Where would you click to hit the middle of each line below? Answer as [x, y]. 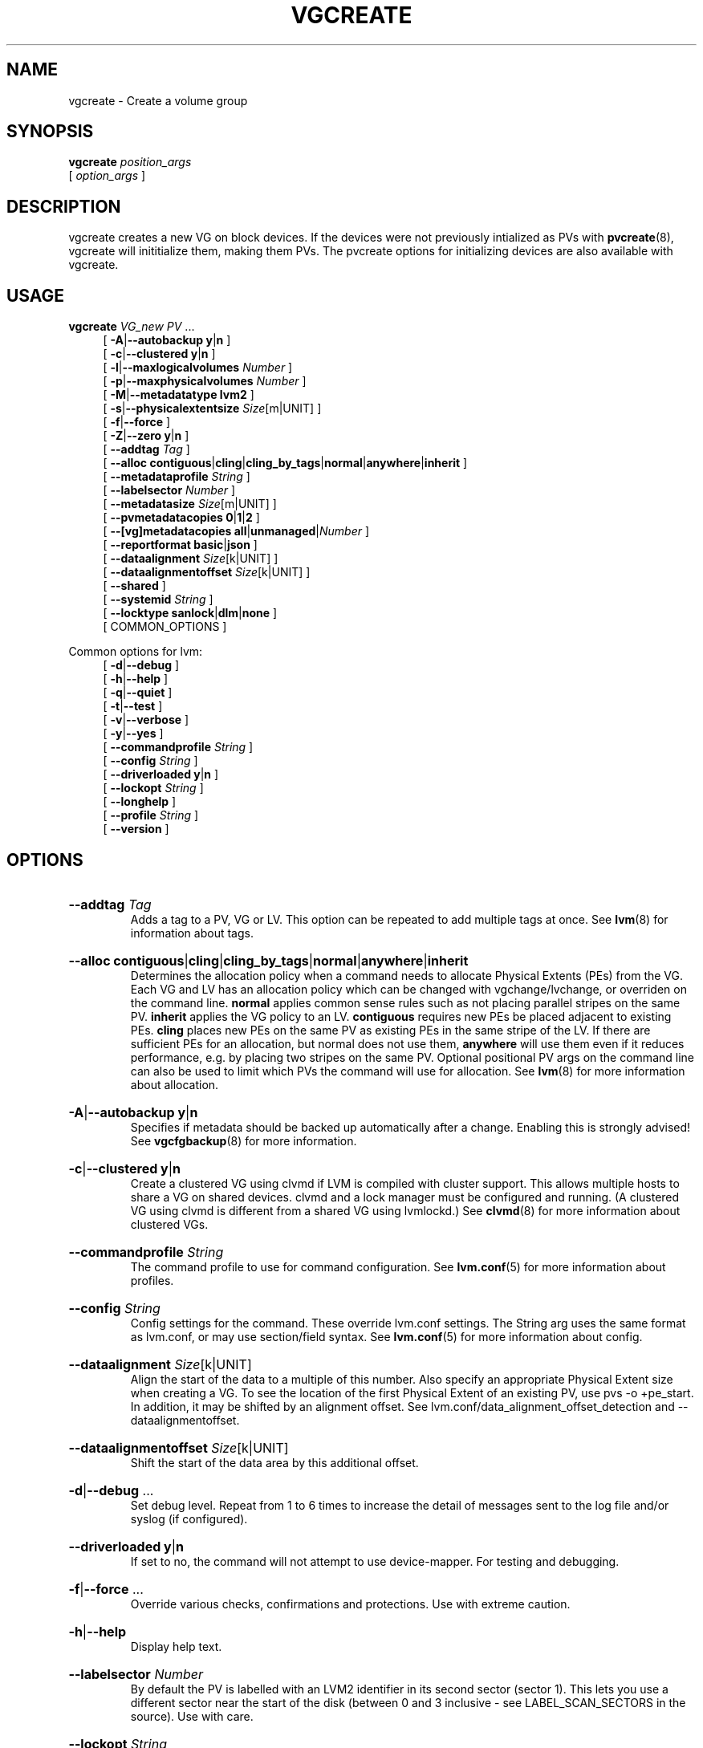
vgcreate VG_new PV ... [132, 327]
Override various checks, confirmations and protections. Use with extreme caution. [350, 1604]
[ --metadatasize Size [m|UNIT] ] [190, 504]
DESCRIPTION [64, 206]
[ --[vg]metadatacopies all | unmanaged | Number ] [236, 531]
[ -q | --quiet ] [138, 693]
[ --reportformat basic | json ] [180, 545]
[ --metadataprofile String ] [177, 477]
